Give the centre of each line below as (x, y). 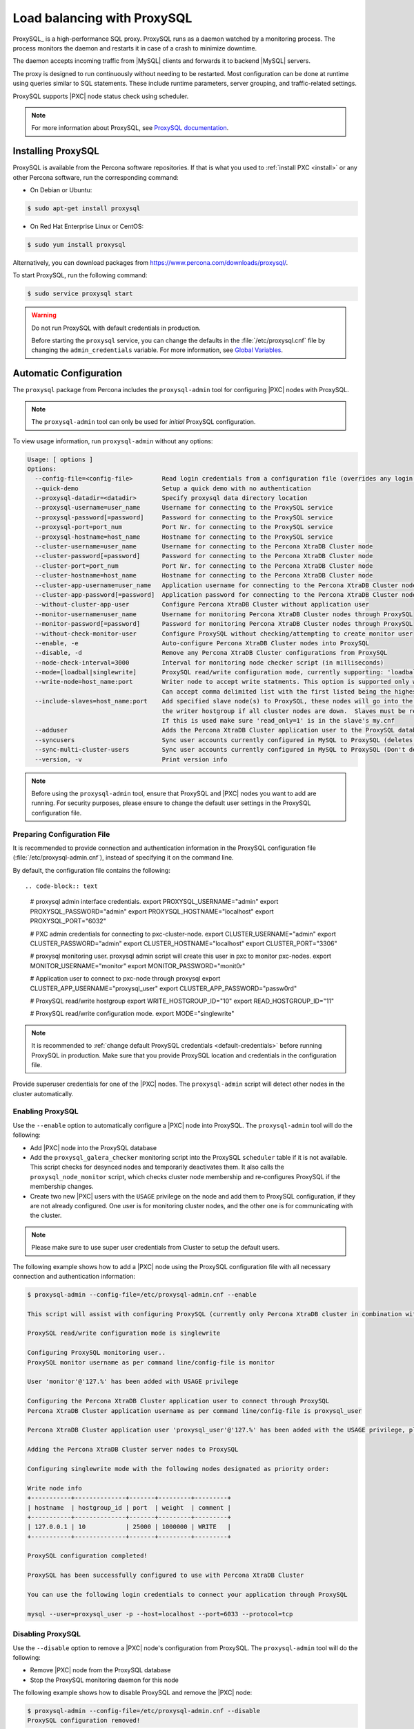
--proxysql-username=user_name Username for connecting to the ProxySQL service (184, 508)
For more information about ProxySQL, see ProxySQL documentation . (130, 128)
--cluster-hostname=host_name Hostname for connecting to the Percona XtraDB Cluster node (204, 575)
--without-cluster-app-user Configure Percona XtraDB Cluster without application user (202, 604)
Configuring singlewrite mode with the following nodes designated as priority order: (178, 1469)
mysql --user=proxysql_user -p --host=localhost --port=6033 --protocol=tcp (160, 1614)
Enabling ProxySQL (46, 1111)
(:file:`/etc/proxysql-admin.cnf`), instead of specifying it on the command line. (123, 858)
